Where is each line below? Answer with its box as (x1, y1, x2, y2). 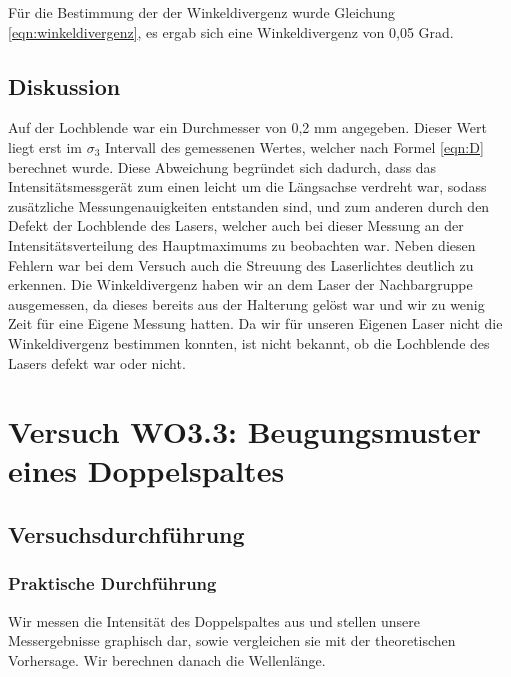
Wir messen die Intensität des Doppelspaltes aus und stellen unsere (8, 610, 420, 631)
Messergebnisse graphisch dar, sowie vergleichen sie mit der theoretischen (8, 630, 456, 651)
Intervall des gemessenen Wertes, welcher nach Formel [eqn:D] (105, 136, 484, 157)
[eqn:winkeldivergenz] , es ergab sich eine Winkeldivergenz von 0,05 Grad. (8, 21, 454, 42)
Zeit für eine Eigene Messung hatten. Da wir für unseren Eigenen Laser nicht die (8, 313, 503, 334)
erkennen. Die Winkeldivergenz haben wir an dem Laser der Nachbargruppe (8, 274, 473, 295)
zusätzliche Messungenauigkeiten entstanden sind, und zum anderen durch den (8, 195, 490, 216)
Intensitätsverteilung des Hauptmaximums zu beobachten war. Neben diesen (8, 234, 476, 255)
